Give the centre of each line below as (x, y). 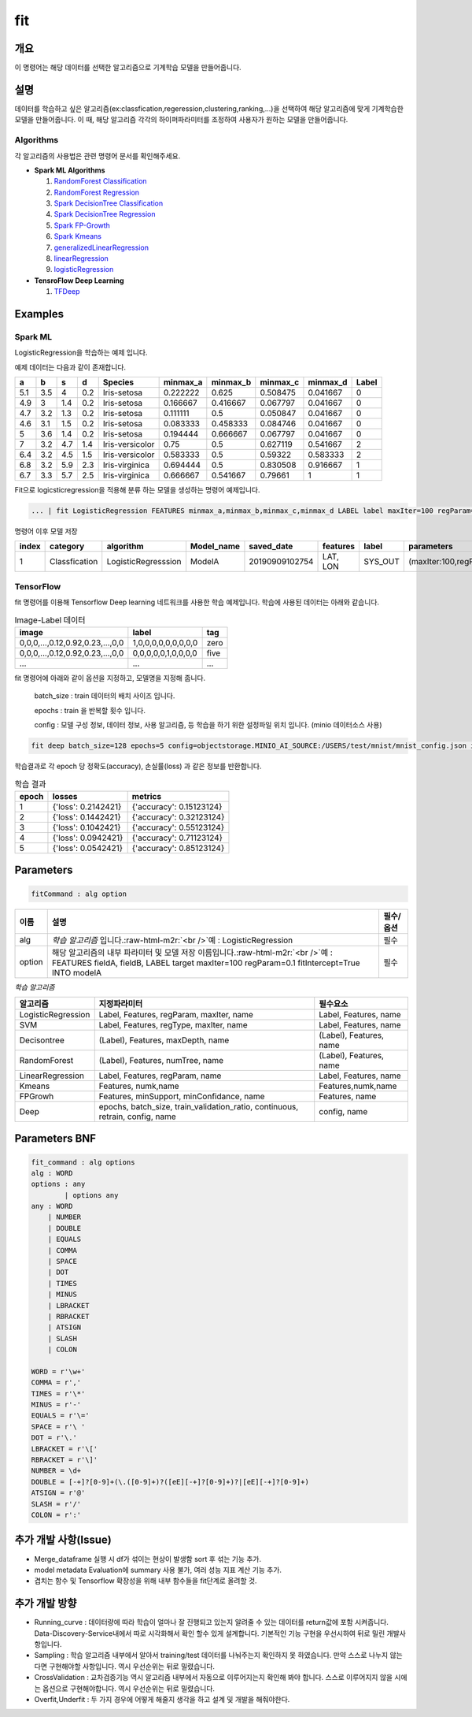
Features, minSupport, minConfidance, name (182, 1096)
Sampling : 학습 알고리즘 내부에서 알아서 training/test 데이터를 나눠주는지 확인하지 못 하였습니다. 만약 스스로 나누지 (211, 1656)
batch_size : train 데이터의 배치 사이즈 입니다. (105, 696)
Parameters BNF (55, 1139)
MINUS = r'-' (56, 1405)
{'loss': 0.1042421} (87, 827)
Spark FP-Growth (82, 225)
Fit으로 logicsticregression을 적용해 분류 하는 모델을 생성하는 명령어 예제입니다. (137, 490)
